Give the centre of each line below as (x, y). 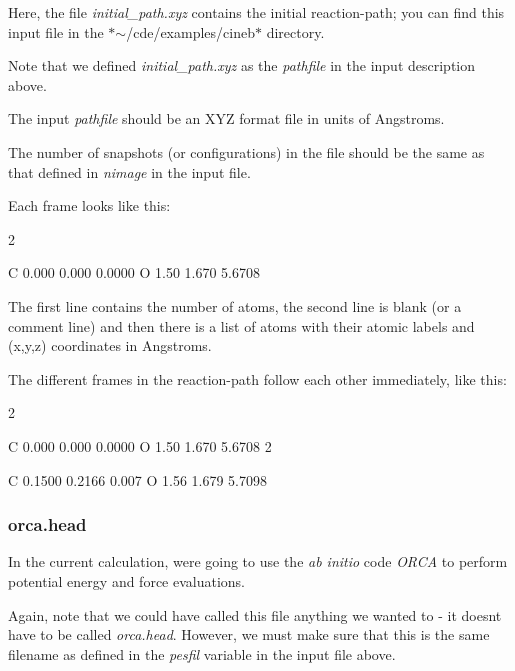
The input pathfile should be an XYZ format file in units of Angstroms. (226, 118)
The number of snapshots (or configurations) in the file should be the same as (246, 151)
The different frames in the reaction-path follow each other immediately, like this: (257, 378)
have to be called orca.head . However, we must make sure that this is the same (249, 634)
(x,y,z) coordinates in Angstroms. (110, 345)
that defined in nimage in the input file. (129, 171)
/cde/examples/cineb (190, 31)
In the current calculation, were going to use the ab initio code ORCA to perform (258, 561)
